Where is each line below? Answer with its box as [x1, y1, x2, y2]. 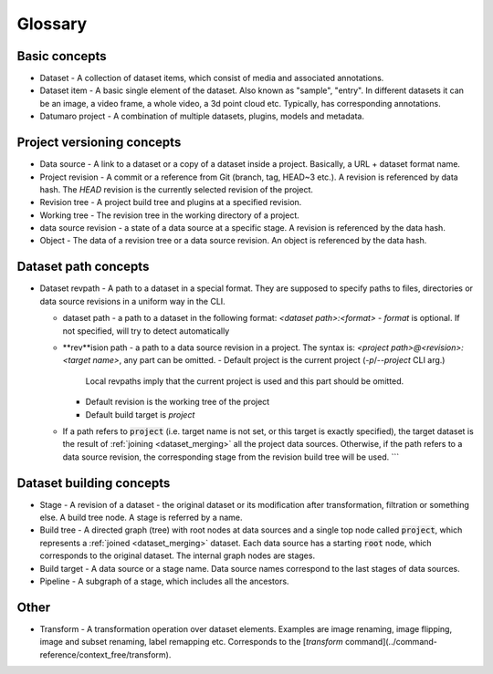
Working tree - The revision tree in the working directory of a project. [39, 210, 300, 221]
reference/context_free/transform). [39, 648, 172, 660]
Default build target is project [85, 409, 195, 420]
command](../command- [345, 637, 438, 648]
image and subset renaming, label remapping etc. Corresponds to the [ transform [39, 637, 344, 648]
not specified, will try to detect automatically [62, 325, 230, 337]
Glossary [16, 14, 88, 34]
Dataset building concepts [16, 475, 171, 491]
